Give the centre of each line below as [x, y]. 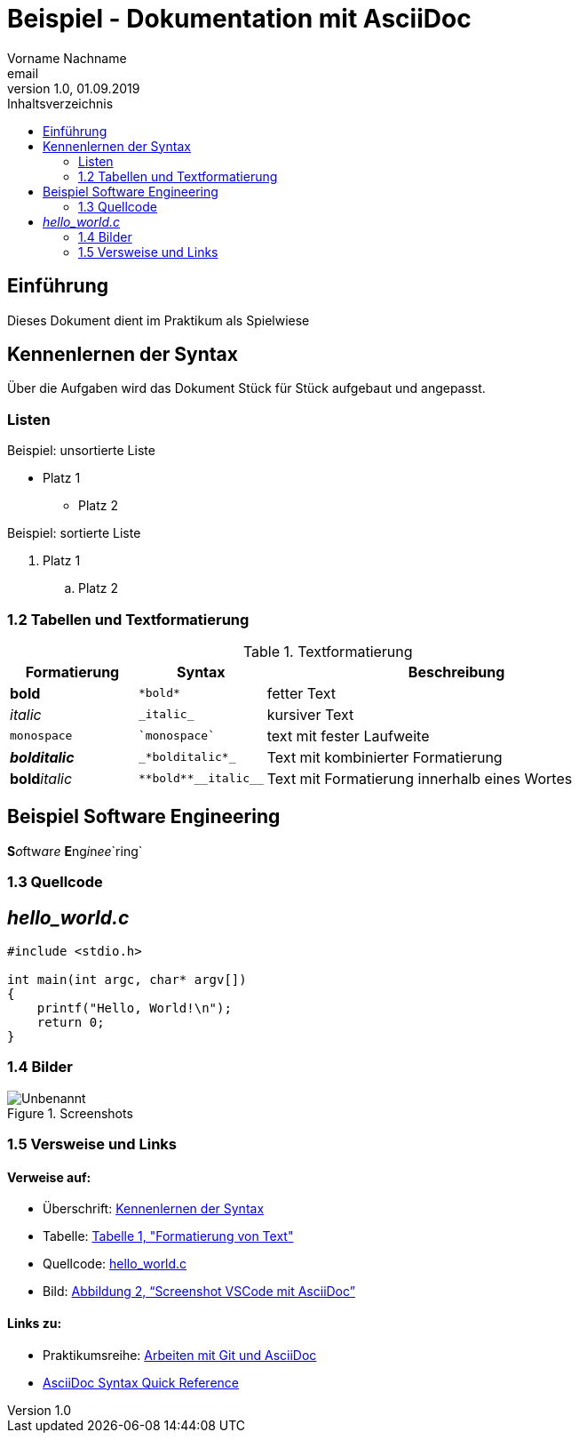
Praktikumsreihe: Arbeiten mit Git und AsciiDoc [180, 1355]
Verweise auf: [49, 1177]
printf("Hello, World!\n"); [134, 1008]
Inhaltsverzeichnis [60, 103]
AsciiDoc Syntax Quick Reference [141, 1382]
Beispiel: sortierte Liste [74, 533]
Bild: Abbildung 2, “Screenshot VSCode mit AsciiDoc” [199, 1292]
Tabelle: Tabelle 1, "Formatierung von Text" [168, 1236]
